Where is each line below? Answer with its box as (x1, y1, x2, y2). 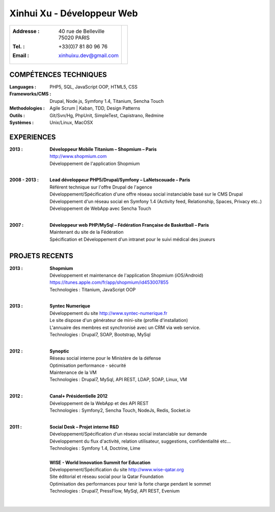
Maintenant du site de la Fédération (49, 229, 124, 235)
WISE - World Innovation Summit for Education (49, 459, 151, 466)
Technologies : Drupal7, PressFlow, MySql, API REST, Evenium (49, 488, 180, 494)
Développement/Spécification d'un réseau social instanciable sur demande (49, 431, 207, 437)
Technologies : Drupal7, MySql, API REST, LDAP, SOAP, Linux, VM (49, 376, 187, 383)
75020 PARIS (58, 34, 90, 41)
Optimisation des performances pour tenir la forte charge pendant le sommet (49, 480, 211, 487)
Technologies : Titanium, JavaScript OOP (49, 286, 136, 292)
